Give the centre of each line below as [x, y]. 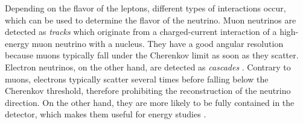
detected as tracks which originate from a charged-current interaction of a [141, 32]
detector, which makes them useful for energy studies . [106, 114]
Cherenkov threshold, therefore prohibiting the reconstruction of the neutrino [148, 91]
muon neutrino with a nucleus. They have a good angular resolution [158, 43]
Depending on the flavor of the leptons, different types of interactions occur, [145, 8]
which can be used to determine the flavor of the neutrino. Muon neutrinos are [151, 20]
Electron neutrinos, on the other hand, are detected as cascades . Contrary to [148, 67]
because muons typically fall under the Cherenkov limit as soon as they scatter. [152, 55]
